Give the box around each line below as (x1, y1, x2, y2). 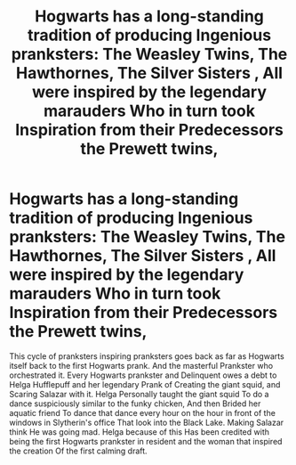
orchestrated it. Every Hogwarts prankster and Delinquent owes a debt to (9, 370, 277, 380)
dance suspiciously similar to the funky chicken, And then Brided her (9, 398, 261, 409)
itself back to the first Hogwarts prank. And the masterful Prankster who (9, 360, 274, 371)
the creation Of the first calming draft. (9, 445, 148, 456)
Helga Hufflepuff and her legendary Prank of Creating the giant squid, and (9, 379, 281, 389)
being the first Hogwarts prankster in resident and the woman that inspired (9, 436, 283, 446)
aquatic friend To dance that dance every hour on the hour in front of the (9, 407, 276, 418)
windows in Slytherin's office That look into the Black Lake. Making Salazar (9, 417, 284, 428)
